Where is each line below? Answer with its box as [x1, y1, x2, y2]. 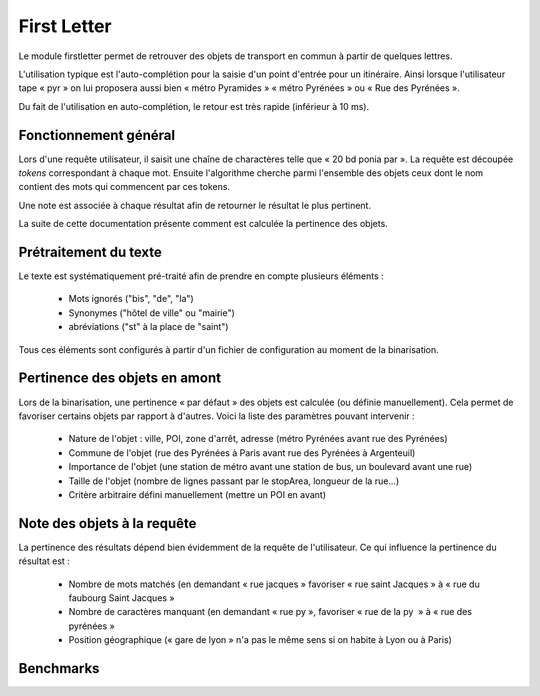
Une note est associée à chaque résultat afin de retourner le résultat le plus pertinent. [18, 199, 372, 211]
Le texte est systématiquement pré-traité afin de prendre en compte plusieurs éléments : [18, 270, 384, 282]
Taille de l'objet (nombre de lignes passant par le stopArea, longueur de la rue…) [68, 475, 400, 487]
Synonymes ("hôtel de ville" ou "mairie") [68, 306, 235, 319]
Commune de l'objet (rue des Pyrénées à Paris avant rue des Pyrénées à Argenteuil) [68, 446, 416, 459]
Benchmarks [18, 660, 100, 677]
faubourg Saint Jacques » [68, 591, 175, 604]
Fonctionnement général [18, 126, 175, 144]
